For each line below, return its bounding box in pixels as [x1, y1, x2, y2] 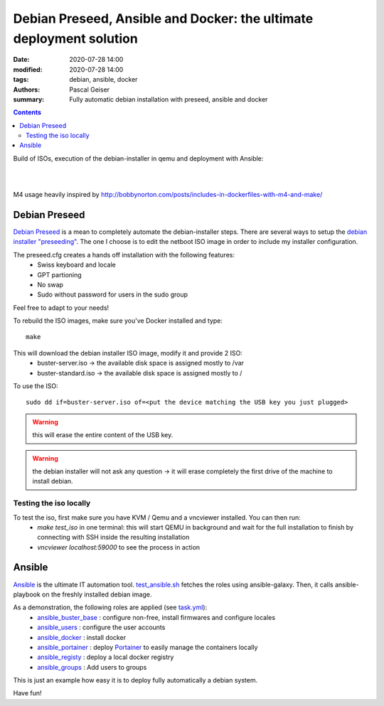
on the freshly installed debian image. [41, 590, 152, 599]
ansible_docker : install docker [37, 633, 127, 641]
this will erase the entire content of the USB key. [32, 431, 174, 439]
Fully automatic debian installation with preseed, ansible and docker [69, 95, 268, 103]
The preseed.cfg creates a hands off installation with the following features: [13, 250, 235, 259]
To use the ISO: [13, 382, 58, 390]
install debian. [32, 477, 74, 486]
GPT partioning [37, 270, 82, 279]
